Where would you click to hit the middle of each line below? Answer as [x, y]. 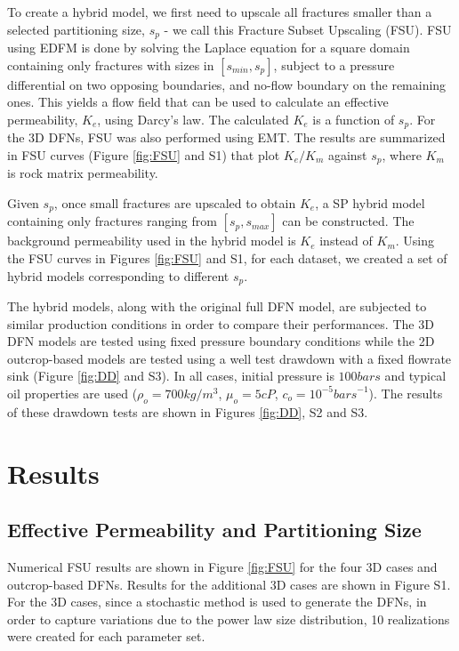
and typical [415, 376]
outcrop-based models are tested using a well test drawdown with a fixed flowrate [229, 358]
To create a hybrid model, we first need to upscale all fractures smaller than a [220, 12]
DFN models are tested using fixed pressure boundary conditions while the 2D [221, 341]
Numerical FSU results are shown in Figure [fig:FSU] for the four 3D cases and [222, 566]
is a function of [354, 119]
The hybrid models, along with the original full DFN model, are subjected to [217, 306]
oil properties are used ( [72, 393]
